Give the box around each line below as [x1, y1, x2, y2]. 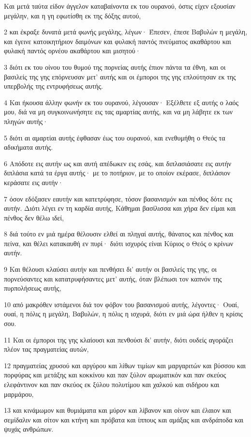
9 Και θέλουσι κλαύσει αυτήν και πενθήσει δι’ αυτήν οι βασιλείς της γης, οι [4, 264, 217, 274]
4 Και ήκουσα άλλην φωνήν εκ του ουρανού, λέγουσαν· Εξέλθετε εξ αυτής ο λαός [4, 97, 239, 107]
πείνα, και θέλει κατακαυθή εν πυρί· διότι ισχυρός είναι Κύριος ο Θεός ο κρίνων [4, 238, 234, 248]
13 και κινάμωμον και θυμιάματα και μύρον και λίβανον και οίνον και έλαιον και [4, 405, 231, 415]
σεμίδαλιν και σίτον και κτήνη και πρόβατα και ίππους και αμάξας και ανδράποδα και [4, 414, 244, 424]
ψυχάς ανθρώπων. [4, 424, 54, 434]
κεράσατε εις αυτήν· [4, 177, 63, 187]
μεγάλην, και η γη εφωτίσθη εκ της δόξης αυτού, [4, 10, 141, 20]
